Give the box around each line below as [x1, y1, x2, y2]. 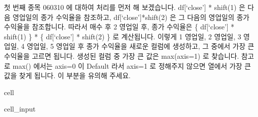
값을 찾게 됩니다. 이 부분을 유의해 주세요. [4, 70, 131, 81]
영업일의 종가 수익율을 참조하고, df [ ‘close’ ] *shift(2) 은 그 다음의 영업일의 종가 [12, 11, 250, 22]
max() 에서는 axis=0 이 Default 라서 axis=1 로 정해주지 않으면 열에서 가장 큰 [12, 60, 251, 71]
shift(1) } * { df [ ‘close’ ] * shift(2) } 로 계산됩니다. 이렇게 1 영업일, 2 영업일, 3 [4, 31, 241, 41]
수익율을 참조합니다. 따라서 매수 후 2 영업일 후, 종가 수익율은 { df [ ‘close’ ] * [4, 21, 235, 32]
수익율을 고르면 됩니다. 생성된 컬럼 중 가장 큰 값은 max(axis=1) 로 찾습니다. [4, 50, 239, 61]
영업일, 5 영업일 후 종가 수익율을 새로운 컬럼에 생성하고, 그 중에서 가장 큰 [26, 41, 255, 51]
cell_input [4, 104, 36, 114]
